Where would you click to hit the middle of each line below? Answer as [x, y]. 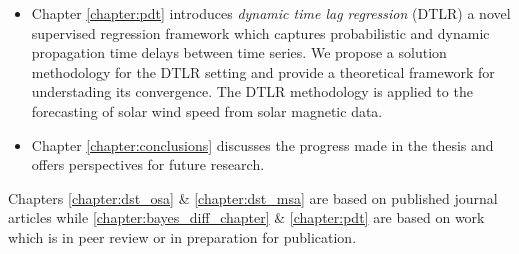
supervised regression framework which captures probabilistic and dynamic [260, 32]
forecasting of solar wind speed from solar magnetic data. [207, 110]
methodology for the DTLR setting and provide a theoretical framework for [263, 71]
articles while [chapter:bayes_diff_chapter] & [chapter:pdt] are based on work [246, 217]
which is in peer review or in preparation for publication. [182, 236]
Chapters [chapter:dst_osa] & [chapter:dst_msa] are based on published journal [253, 197]
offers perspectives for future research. [148, 164]
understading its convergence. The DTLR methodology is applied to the [252, 91]
